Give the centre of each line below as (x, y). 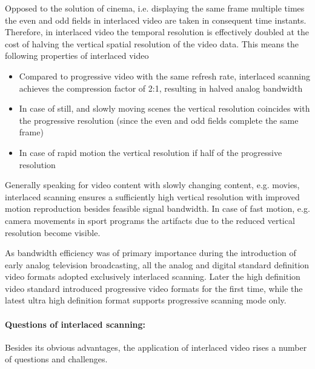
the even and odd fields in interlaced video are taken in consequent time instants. (156, 20)
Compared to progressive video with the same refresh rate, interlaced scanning (164, 76)
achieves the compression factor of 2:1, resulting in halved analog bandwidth (161, 88)
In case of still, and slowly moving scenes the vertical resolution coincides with (164, 108)
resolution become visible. (53, 232)
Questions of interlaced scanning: (75, 324)
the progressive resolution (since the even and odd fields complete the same (159, 120)
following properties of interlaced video (77, 56)
